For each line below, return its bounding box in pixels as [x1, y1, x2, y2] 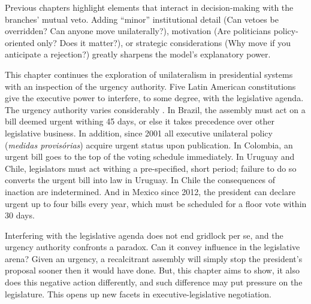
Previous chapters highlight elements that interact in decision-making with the [5, 1, 294, 13]
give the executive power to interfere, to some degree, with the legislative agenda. [5, 92, 304, 104]
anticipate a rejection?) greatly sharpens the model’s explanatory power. [5, 48, 271, 60]
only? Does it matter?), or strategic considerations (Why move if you [37, 36, 291, 48]
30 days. [5, 209, 35, 221]
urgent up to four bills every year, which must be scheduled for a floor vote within [5, 197, 307, 209]
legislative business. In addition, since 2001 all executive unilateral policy [5, 126, 273, 139]
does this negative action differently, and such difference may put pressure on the [5, 276, 303, 288]
